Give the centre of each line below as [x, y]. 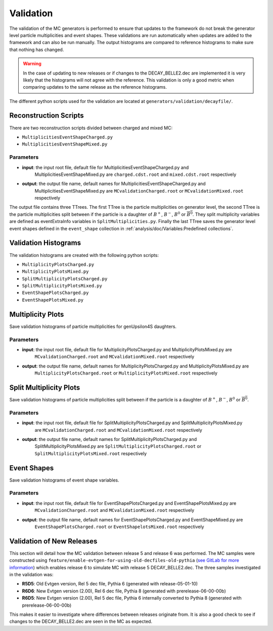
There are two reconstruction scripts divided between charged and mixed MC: [91, 128]
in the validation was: [31, 574]
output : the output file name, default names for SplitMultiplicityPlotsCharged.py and [109, 439]
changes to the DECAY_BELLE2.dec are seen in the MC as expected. [81, 621]
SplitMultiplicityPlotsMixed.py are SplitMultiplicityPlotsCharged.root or [118, 447]
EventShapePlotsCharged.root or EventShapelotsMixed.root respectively [119, 527]
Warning [32, 64]
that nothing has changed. [37, 49]
